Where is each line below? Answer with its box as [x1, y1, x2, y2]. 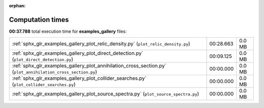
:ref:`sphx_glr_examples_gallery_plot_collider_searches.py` [12, 75, 147, 82]
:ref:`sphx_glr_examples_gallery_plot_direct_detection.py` [12, 50, 144, 57]
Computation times [9, 15, 69, 24]
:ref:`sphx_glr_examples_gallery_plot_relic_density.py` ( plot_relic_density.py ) [12, 41, 191, 47]
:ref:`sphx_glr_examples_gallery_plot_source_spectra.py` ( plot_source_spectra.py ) [12, 90, 199, 97]
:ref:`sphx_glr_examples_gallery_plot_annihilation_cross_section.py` [12, 63, 167, 69]
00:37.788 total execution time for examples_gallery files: [9, 28, 127, 34]
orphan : [9, 3, 26, 8]
